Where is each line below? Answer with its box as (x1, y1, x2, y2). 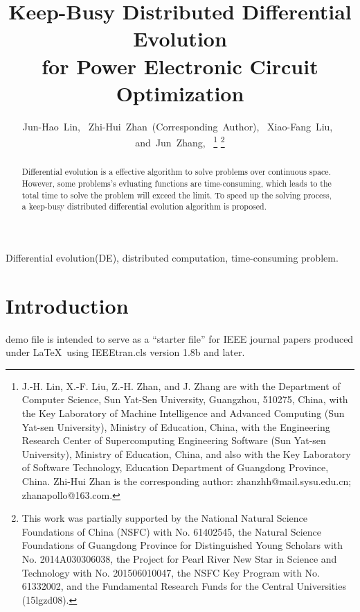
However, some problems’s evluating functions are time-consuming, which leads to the (21, 177, 332, 189)
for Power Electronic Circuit (42, 51, 318, 80)
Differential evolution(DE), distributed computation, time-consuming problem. (6, 250, 339, 264)
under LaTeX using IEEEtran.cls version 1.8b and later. (6, 345, 245, 359)
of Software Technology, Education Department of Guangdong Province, (21, 460, 329, 475)
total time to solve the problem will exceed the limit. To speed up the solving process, (21, 189, 332, 201)
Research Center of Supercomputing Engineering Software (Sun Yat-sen (21, 433, 326, 448)
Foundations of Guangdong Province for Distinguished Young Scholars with (21, 538, 343, 552)
